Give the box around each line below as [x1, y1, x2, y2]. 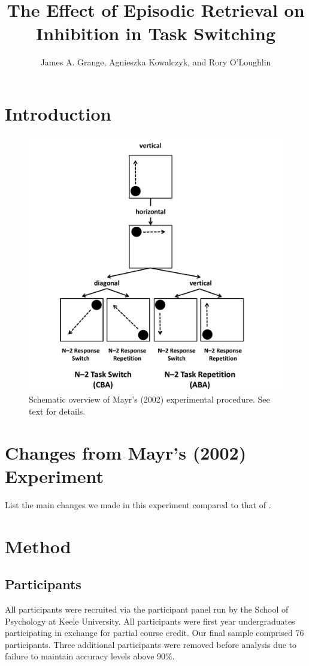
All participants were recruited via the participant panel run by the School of [5, 603, 289, 616]
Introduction [5, 101, 111, 125]
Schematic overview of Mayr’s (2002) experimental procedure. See [29, 393, 270, 406]
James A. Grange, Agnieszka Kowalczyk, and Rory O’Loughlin [40, 56, 271, 68]
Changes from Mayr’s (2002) [5, 440, 247, 464]
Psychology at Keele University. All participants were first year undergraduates [5, 614, 295, 627]
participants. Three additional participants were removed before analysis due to [5, 638, 297, 650]
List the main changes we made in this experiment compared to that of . [5, 498, 271, 511]
